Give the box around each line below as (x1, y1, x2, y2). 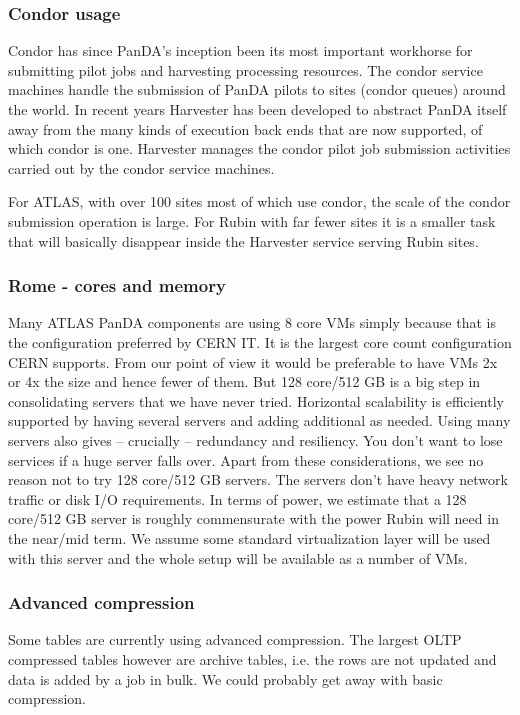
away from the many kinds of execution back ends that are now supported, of (8, 118, 483, 139)
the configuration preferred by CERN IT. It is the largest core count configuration (8, 331, 512, 352)
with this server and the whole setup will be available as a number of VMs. (8, 547, 468, 568)
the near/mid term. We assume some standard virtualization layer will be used (8, 527, 491, 548)
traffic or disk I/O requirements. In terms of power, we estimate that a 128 (8, 488, 467, 509)
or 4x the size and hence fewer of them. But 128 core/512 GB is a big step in (8, 371, 481, 392)
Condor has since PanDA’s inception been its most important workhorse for (8, 40, 473, 61)
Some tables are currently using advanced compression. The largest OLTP (8, 629, 462, 650)
